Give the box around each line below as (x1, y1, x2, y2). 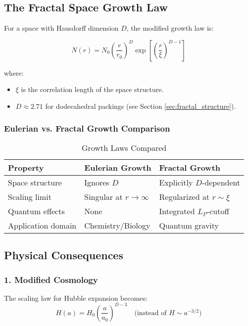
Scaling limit (8, 190, 52, 202)
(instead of (134, 309, 167, 317)
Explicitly (159, 176, 193, 188)
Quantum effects (8, 205, 65, 217)
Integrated (159, 205, 195, 217)
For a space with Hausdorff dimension (4, 23, 119, 33)
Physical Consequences (4, 247, 123, 263)
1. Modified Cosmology (4, 273, 98, 285)
